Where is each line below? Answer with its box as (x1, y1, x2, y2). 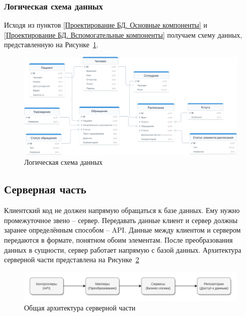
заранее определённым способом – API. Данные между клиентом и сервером (4, 225, 241, 235)
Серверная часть (4, 181, 86, 197)
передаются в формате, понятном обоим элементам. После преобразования (4, 235, 233, 245)
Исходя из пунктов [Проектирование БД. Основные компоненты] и (4, 20, 207, 30)
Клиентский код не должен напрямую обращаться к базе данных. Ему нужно (4, 205, 240, 216)
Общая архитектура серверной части (24, 302, 136, 313)
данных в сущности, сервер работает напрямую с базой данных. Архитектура (4, 244, 241, 255)
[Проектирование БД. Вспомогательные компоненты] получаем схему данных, (4, 29, 242, 40)
